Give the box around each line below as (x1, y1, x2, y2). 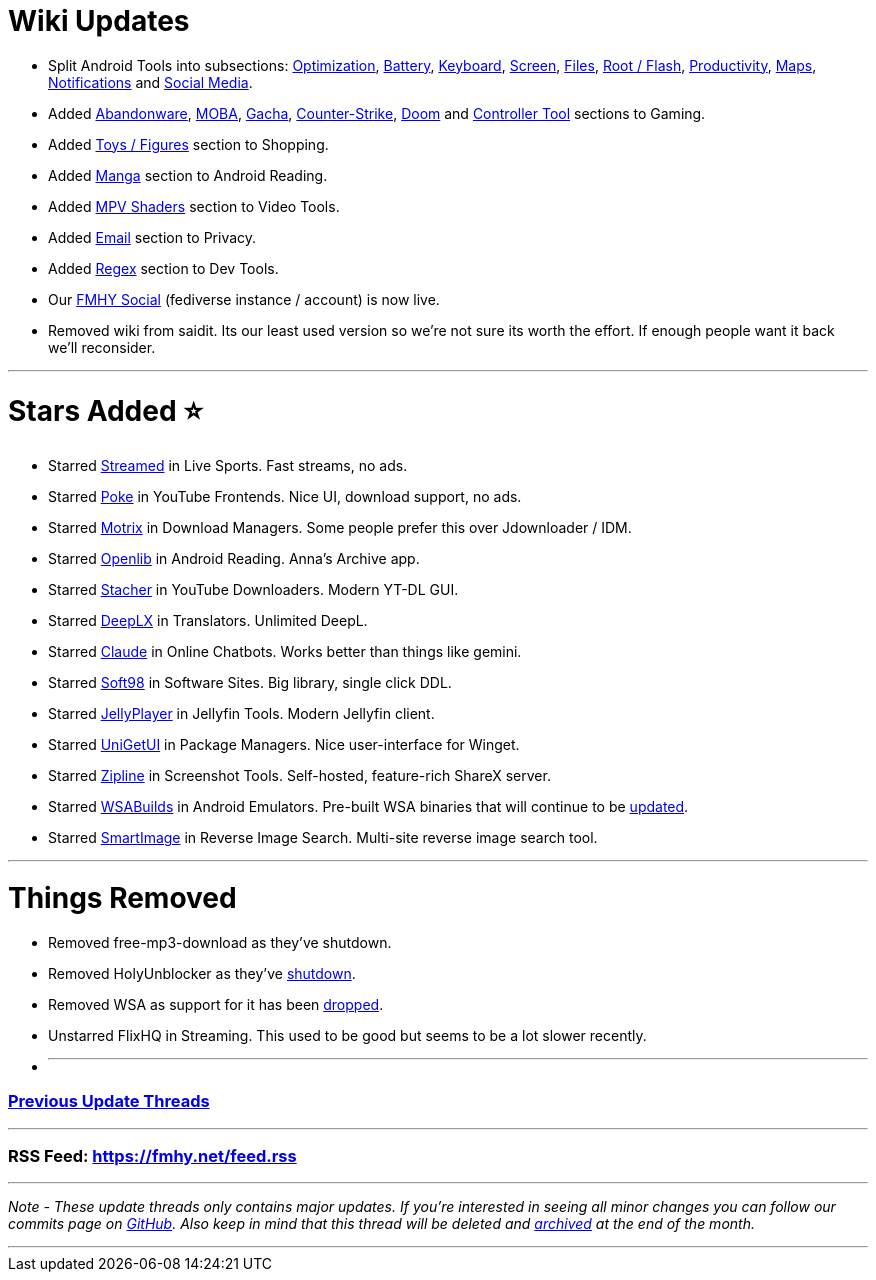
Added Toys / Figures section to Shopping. (48, 135, 329, 153)
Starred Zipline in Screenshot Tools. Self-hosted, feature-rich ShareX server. (48, 767, 551, 785)
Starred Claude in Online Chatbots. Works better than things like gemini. (48, 643, 522, 661)
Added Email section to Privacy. (48, 228, 257, 246)
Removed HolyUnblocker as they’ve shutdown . (48, 964, 356, 982)
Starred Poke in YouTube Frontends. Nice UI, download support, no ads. (48, 488, 522, 506)
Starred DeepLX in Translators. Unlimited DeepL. (48, 612, 368, 630)
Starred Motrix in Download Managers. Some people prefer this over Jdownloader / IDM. (48, 519, 632, 537)
